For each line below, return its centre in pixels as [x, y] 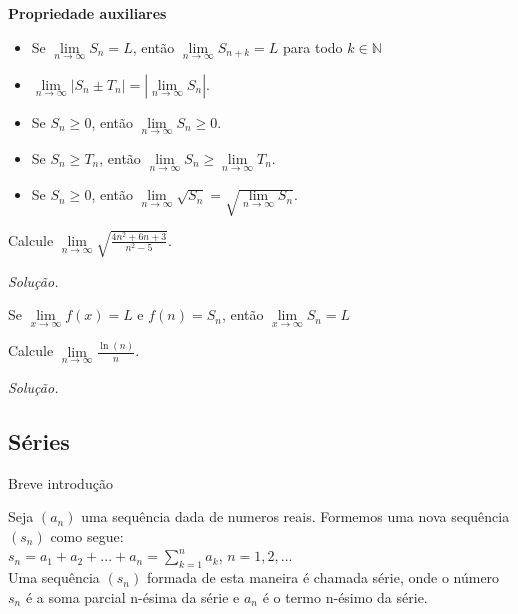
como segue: [87, 535]
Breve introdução [60, 482]
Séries [39, 440]
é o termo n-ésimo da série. [345, 596]
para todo [313, 46]
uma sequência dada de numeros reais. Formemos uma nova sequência [295, 516]
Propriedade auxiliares [87, 13]
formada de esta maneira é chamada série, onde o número [323, 577]
